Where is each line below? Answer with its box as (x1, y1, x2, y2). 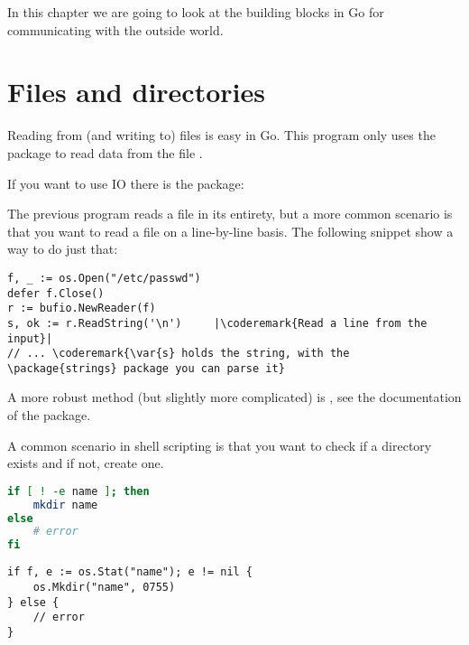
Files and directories (7, 73, 265, 110)
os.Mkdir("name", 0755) (32, 580, 176, 594)
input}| (7, 332, 53, 345)
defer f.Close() (7, 286, 105, 300)
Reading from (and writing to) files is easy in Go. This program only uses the (7, 126, 436, 145)
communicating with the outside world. (7, 20, 224, 39)
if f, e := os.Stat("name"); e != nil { (7, 566, 253, 579)
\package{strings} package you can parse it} (7, 361, 285, 375)
